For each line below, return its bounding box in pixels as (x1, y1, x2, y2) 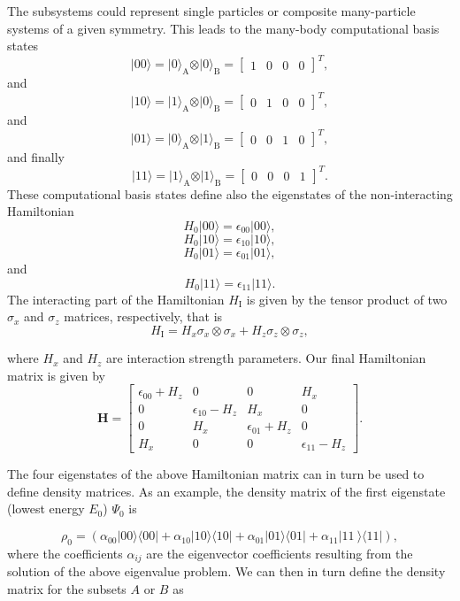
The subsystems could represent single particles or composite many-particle (7, 2, 416, 19)
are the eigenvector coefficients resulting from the (146, 543, 413, 562)
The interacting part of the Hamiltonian (7, 289, 225, 308)
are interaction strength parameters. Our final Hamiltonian (106, 349, 426, 367)
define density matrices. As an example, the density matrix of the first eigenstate (7, 482, 446, 500)
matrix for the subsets (7, 579, 126, 597)
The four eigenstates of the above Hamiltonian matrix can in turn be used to (7, 465, 425, 483)
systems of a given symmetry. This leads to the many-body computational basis (7, 19, 440, 37)
